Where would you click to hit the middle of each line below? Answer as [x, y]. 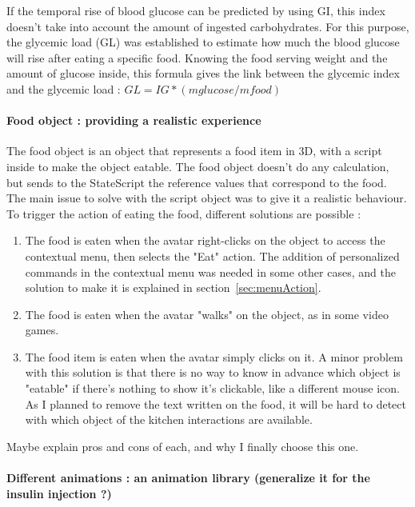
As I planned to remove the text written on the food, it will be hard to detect [215, 403]
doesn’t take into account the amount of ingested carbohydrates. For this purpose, [208, 26]
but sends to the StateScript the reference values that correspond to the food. [197, 182]
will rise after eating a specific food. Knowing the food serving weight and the [197, 57]
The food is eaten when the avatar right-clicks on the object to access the [205, 240]
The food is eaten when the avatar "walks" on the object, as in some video [207, 314]
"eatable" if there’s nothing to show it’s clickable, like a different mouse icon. [212, 388]
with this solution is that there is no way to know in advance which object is [213, 372]
